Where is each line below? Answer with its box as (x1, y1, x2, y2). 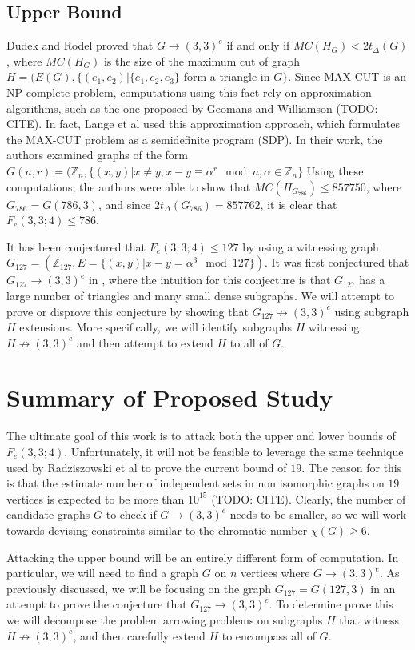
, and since (98, 195, 151, 212)
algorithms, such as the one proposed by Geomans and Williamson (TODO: (6, 99, 378, 116)
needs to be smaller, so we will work (229, 506, 407, 523)
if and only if (226, 37, 290, 54)
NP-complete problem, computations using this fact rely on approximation (6, 83, 372, 100)
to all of (229, 334, 269, 351)
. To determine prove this (269, 596, 393, 612)
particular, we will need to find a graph (6, 564, 199, 581)
